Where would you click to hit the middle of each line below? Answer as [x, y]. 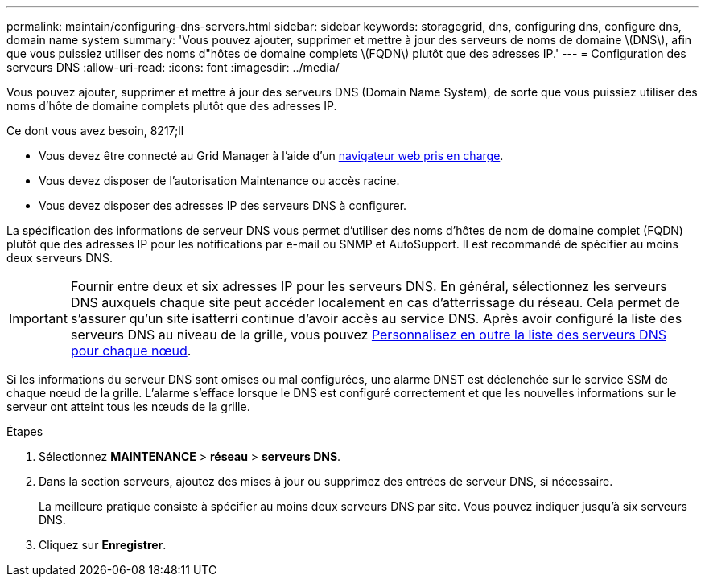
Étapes [25, 431]
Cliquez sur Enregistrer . [103, 545]
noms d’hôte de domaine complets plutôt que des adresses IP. [172, 106]
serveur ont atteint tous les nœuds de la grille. [128, 406]
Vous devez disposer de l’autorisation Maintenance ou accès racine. [219, 181]
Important [38, 318]
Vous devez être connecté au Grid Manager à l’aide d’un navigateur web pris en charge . [271, 156]
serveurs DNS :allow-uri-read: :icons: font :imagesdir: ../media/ [173, 67]
